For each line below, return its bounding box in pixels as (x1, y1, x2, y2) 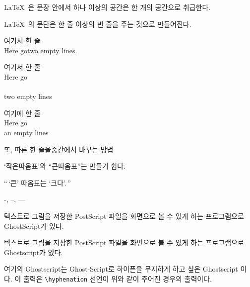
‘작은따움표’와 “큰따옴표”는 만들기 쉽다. (4, 161, 125, 171)
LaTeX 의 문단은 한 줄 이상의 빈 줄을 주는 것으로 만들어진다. (4, 18, 191, 29)
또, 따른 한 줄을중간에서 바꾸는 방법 (4, 144, 114, 154)
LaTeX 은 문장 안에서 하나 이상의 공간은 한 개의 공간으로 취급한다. (4, 2, 211, 12)
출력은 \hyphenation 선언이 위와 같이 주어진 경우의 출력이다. (23, 273, 212, 284)
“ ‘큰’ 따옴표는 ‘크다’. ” (4, 177, 71, 188)
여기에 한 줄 (4, 107, 41, 118)
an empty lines (4, 127, 49, 137)
